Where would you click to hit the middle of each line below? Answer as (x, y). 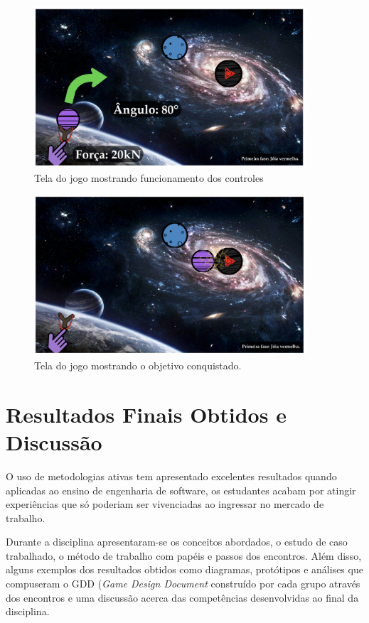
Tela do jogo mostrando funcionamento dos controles (149, 178)
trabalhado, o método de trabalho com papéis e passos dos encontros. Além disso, (184, 555)
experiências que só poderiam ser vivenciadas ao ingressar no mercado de (165, 504)
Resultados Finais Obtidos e (146, 414)
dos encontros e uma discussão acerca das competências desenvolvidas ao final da (182, 597)
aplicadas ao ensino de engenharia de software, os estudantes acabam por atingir (181, 490)
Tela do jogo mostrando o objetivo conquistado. (138, 365)
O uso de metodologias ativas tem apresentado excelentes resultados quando (171, 476)
